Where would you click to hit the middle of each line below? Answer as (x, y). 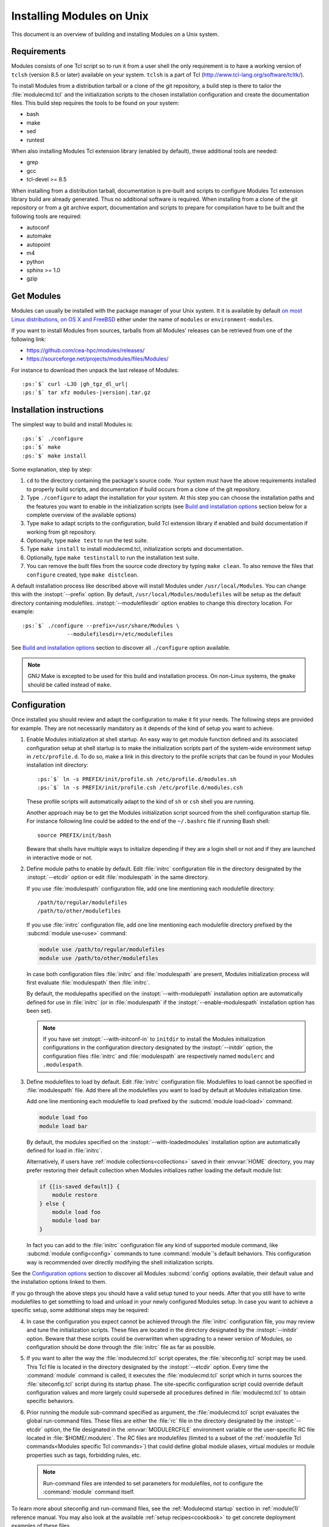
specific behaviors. (51, 1401)
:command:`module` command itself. (89, 1492)
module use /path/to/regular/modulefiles (102, 949)
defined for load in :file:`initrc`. (65, 1151)
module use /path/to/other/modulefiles (99, 958)
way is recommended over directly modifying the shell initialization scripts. (120, 1262)
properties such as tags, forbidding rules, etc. (84, 1455)
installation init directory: (57, 765)
